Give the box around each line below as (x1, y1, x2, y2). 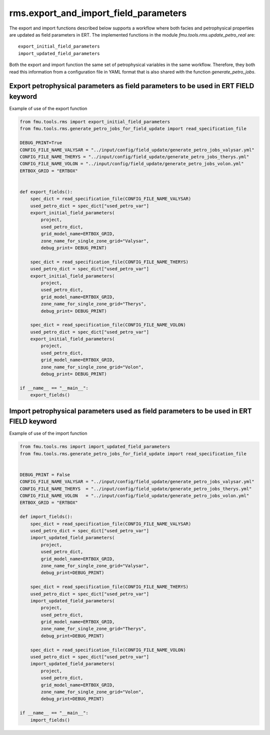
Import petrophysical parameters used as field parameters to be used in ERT (9, 407, 252, 415)
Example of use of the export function (9, 106, 87, 111)
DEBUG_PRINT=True (19, 140, 62, 146)
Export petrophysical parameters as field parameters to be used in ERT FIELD (9, 82, 254, 90)
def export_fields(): (19, 189, 73, 195)
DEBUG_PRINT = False (19, 472, 70, 478)
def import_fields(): (19, 514, 73, 520)
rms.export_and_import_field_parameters (9, 8, 187, 19)
